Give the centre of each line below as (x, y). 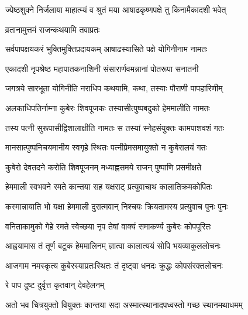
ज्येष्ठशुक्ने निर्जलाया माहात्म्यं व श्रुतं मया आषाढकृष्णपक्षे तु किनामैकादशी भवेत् (116, 9)
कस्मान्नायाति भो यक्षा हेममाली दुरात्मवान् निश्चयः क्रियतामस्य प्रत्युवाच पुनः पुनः (117, 206)
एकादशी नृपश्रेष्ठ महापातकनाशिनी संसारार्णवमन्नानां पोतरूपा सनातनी (102, 68)
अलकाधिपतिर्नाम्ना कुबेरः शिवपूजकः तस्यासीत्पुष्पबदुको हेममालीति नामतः (108, 107)
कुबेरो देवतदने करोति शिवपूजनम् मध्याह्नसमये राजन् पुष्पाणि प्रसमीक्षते (104, 167)
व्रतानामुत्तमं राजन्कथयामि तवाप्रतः (53, 29)
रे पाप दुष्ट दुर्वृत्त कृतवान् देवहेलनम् (55, 285)
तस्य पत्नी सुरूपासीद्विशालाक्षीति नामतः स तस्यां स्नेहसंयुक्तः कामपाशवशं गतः (115, 127)
